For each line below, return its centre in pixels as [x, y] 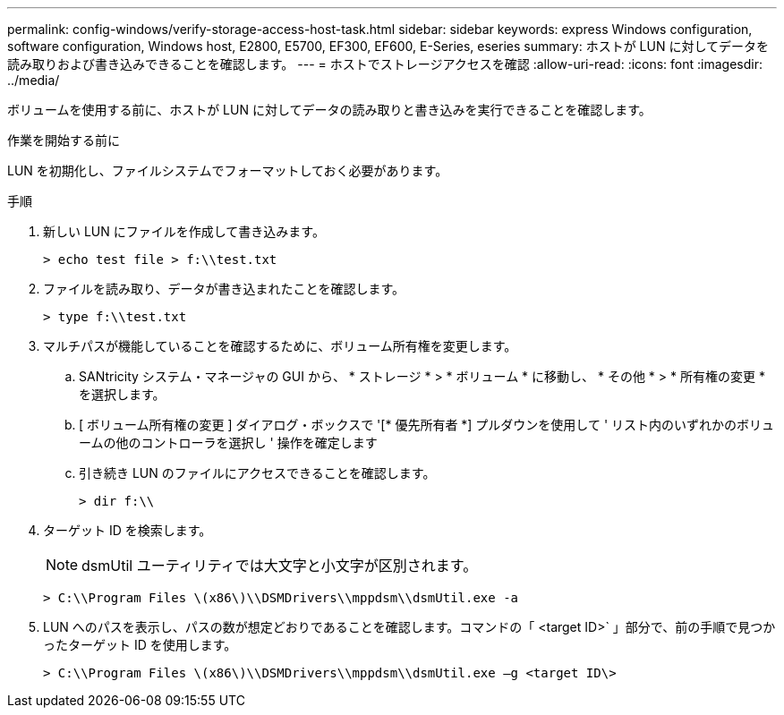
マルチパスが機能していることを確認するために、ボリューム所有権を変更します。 [280, 346]
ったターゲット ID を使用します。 [140, 645]
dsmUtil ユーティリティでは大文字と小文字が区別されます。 [280, 566]
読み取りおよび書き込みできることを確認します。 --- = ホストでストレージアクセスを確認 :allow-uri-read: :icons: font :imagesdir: [385, 64]
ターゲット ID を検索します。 [128, 530]
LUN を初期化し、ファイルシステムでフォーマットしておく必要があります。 [228, 170]
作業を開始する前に [64, 140]
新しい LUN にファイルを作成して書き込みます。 [184, 231]
